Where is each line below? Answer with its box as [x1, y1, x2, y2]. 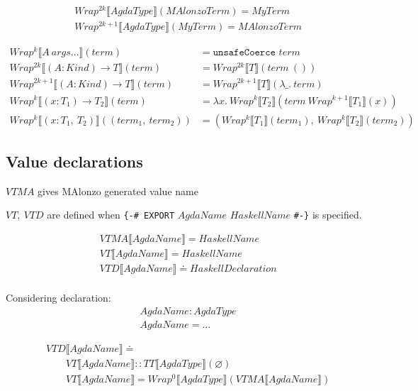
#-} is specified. [293, 207, 362, 222]
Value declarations [6, 150, 143, 172]
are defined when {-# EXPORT [47, 207, 175, 222]
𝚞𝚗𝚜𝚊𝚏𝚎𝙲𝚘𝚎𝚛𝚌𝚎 [213, 48, 276, 58]
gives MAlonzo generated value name [38, 183, 198, 198]
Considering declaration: [6, 290, 111, 305]
